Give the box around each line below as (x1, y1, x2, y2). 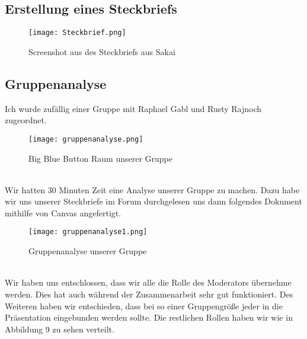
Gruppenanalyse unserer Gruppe (28, 245, 147, 257)
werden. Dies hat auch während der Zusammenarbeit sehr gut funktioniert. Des (5, 287, 293, 300)
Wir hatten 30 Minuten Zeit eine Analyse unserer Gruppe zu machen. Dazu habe (5, 183, 300, 196)
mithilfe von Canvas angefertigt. (5, 206, 121, 219)
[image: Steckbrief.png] (28, 28, 126, 37)
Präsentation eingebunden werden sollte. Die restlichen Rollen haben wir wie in (5, 311, 293, 324)
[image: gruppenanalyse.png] (28, 135, 143, 143)
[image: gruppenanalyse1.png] (28, 228, 148, 236)
